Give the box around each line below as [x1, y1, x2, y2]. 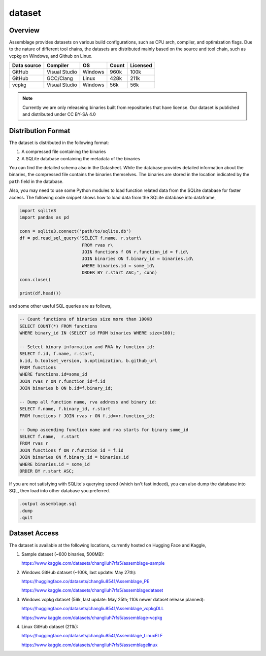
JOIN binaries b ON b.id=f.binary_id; [19, 385, 113, 391]
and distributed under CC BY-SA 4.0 [22, 111, 96, 117]
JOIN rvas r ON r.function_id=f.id [19, 378, 105, 384]
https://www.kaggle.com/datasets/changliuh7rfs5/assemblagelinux [21, 642, 158, 648]
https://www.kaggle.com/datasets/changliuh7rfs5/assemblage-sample [21, 560, 165, 566]
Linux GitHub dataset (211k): [21, 624, 78, 630]
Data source [12, 62, 41, 69]
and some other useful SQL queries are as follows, [9, 303, 112, 309]
